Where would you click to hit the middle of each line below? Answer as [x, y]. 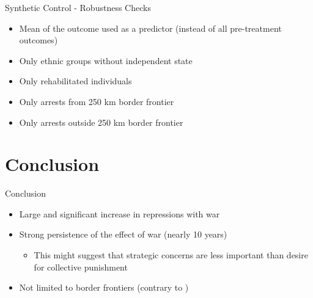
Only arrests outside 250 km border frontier [101, 122]
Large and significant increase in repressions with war [120, 213]
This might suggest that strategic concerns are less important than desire [171, 255]
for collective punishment [81, 267]
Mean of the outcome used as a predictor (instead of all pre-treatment [150, 28]
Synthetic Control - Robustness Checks [78, 7]
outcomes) [39, 40]
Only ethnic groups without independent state [106, 60]
